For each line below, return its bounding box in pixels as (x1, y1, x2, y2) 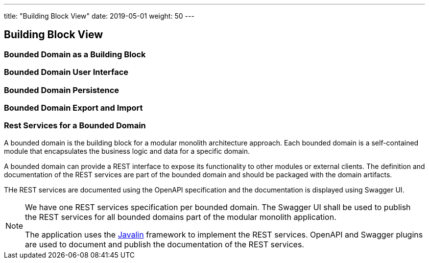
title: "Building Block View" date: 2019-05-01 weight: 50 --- (4, 12, 194, 20)
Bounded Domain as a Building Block (4, 49, 146, 59)
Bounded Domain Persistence (4, 85, 119, 95)
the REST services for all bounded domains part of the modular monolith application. (25, 212, 336, 222)
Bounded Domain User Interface (4, 67, 129, 77)
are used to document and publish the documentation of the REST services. (25, 239, 304, 249)
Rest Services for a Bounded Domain (4, 120, 146, 131)
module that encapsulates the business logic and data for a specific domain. (4, 146, 250, 155)
